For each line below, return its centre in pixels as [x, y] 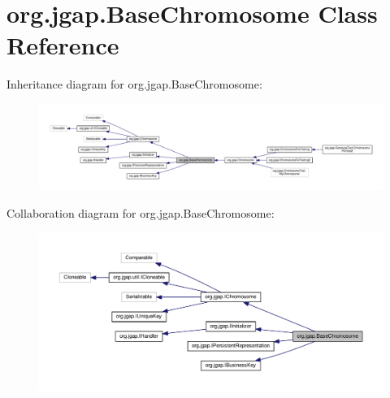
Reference [63, 45]
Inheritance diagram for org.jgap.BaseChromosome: [134, 84]
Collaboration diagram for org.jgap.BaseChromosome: [141, 212]
